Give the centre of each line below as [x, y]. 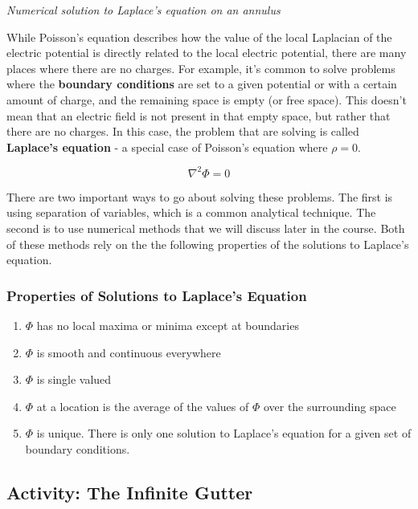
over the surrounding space [330, 406]
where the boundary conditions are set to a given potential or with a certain [202, 84]
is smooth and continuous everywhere [129, 352]
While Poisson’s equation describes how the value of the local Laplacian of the [199, 37]
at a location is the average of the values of [143, 406]
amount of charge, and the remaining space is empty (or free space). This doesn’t [207, 99]
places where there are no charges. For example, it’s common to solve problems [201, 68]
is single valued [74, 379]
